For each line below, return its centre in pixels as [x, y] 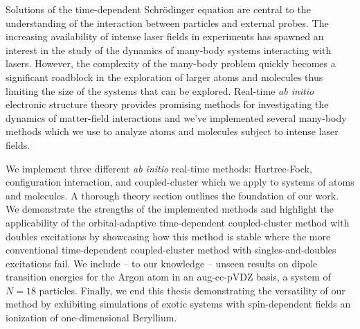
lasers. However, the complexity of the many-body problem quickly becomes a [171, 63]
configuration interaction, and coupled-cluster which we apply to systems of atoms [180, 182]
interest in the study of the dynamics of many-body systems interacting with [169, 50]
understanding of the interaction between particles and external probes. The [167, 23]
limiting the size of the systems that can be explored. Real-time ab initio [160, 90]
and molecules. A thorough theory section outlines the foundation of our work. [172, 195]
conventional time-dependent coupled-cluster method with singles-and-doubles [171, 250]
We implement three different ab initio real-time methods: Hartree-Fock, [159, 168]
